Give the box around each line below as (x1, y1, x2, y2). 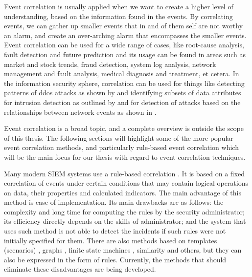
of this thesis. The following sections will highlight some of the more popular (4, 132, 233, 143)
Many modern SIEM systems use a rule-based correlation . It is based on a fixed (4, 168, 245, 178)
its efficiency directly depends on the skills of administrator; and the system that (4, 216, 246, 226)
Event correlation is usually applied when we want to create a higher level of (4, 1, 233, 11)
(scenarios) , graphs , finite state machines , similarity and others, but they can (4, 245, 242, 255)
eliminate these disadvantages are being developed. (4, 264, 156, 274)
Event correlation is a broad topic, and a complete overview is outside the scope (4, 123, 244, 133)
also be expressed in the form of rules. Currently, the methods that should (4, 254, 227, 264)
